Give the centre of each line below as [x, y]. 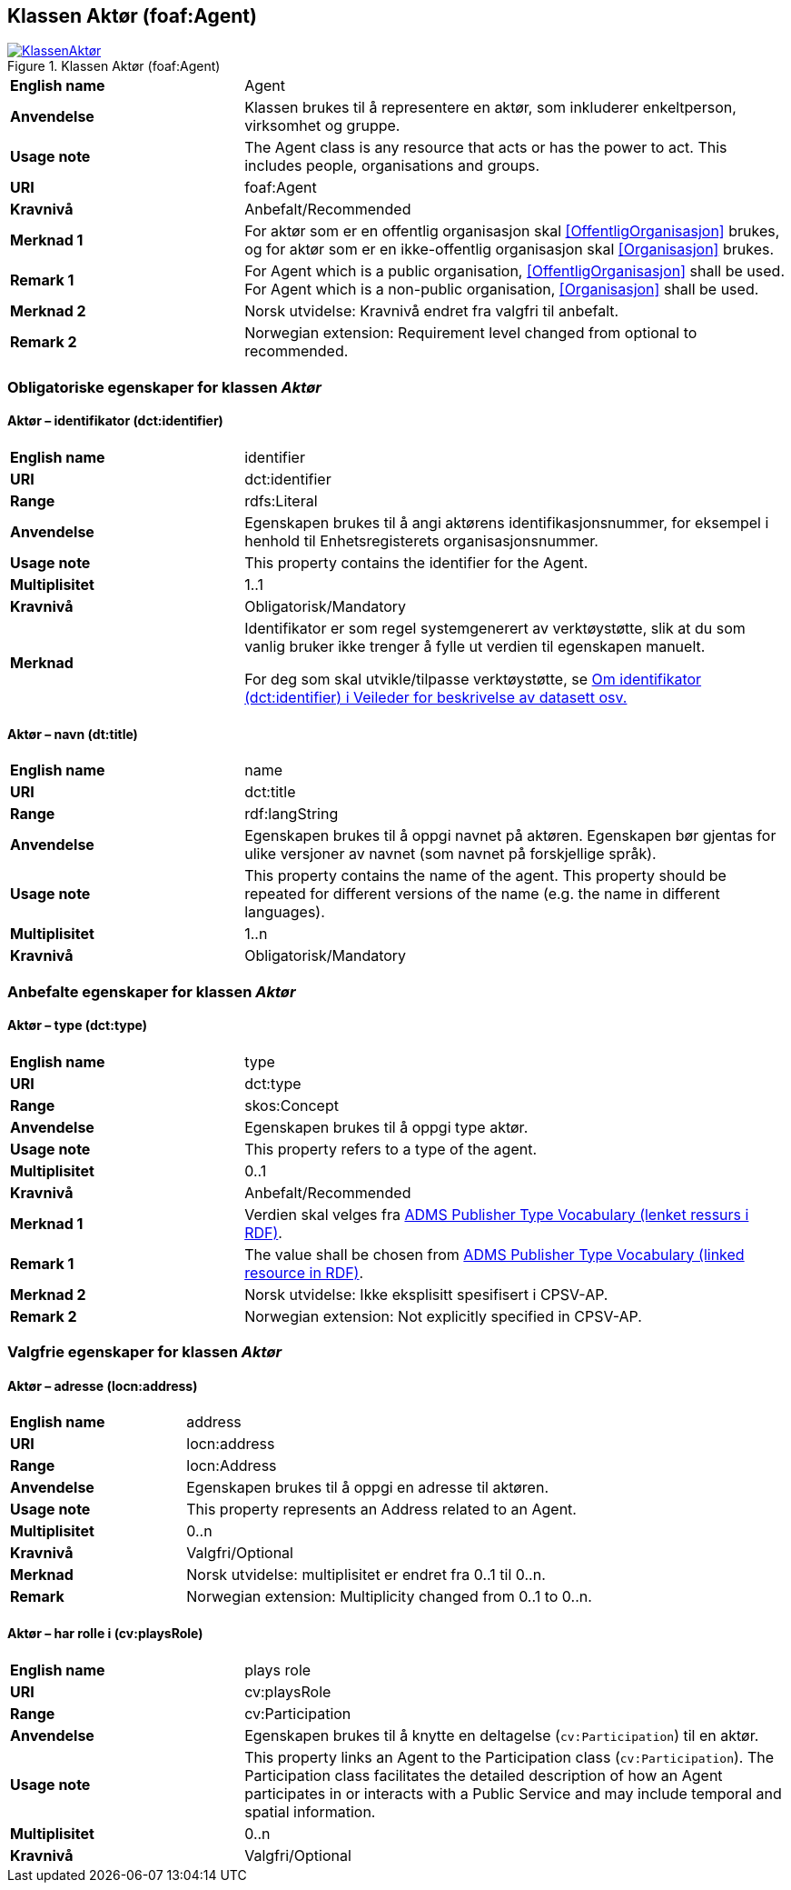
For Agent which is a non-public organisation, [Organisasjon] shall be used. [502, 290]
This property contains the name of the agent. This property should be [485, 876]
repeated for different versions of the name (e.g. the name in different [482, 894]
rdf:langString [292, 814]
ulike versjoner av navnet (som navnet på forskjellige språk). [450, 854]
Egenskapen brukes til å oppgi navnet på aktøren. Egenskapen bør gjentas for [510, 836]
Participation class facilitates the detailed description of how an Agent [484, 1775]
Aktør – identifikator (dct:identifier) [115, 421]
